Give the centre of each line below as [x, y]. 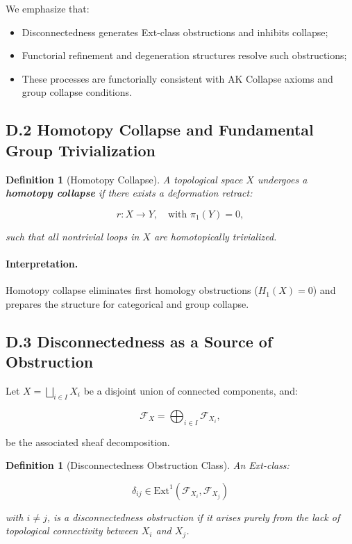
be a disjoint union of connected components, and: [191, 390]
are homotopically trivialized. [215, 236]
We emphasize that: [48, 8]
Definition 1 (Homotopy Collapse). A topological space [124, 179]
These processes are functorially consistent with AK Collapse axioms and [177, 78]
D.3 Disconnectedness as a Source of [139, 341]
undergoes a [282, 179]
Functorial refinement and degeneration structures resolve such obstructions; [184, 55]
